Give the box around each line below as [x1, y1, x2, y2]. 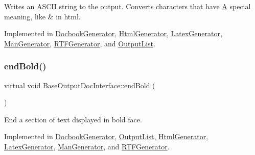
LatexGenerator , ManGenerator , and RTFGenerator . [4, 141, 170, 151]
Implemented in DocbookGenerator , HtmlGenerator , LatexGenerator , [4, 28, 222, 39]
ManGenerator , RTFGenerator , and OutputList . [4, 38, 155, 48]
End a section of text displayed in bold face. [4, 114, 142, 124]
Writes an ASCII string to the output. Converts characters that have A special [4, 1, 251, 11]
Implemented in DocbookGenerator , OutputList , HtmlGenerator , [4, 131, 208, 142]
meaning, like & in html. [4, 11, 81, 21]
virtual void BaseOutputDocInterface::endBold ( [4, 80, 155, 90]
